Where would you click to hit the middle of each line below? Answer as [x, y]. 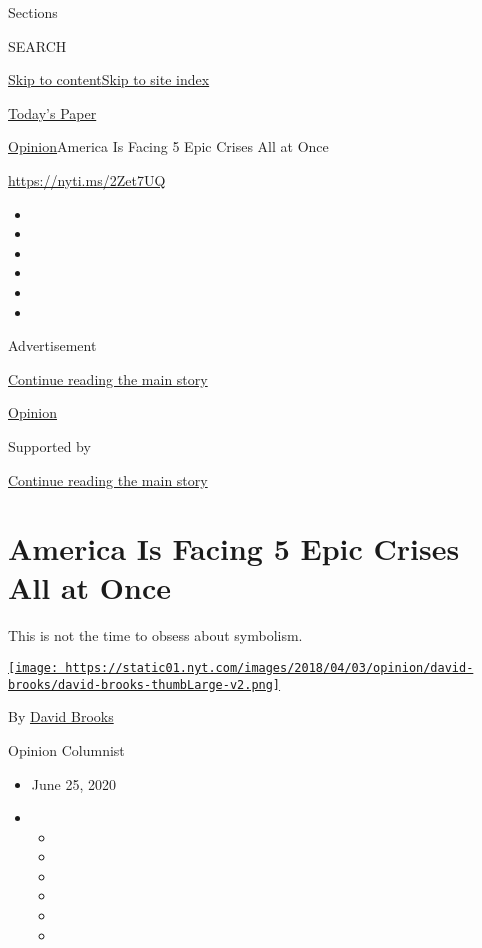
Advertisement [52, 345]
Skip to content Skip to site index [109, 79]
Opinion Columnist [66, 749]
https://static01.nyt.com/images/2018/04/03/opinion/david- [269, 668]
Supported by [49, 445]
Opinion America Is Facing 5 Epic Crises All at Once [168, 146]
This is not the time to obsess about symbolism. [155, 635]
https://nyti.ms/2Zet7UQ [87, 179]
